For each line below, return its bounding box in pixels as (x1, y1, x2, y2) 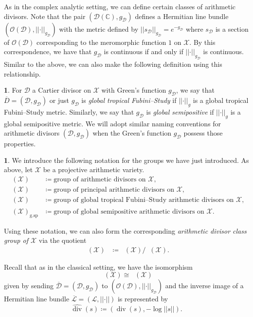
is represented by (117, 294, 168, 304)
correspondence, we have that (4, 46, 92, 57)
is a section (215, 23, 249, 34)
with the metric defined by (59, 23, 139, 34)
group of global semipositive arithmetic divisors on (54, 208, 204, 215)
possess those (183, 128, 223, 138)
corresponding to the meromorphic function (36, 37, 166, 47)
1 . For (4, 85, 22, 95)
